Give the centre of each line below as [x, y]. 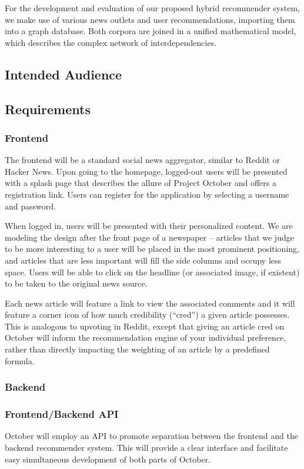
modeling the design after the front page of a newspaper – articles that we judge [149, 237]
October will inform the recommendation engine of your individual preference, [146, 337]
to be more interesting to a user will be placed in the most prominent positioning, [152, 249]
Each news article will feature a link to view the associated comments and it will [150, 303]
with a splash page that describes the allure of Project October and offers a [141, 183]
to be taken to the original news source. [76, 283]
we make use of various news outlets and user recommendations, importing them [150, 19]
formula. [20, 360]
